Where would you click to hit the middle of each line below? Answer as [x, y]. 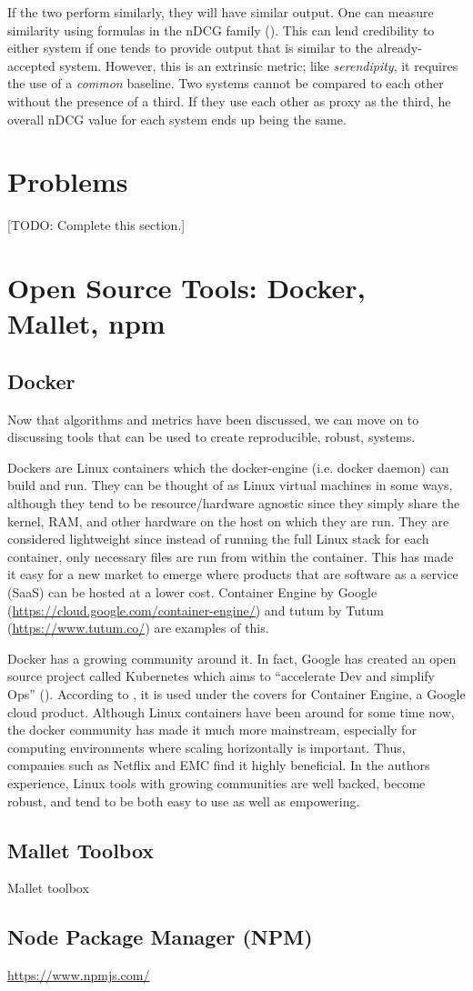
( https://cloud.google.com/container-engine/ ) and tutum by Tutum [196, 610]
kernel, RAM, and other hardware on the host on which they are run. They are [228, 521]
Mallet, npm [86, 323]
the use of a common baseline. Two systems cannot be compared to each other [226, 83]
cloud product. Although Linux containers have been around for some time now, [231, 711]
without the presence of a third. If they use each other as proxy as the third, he [229, 100]
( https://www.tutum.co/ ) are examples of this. [138, 628]
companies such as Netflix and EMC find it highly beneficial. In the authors [219, 765]
